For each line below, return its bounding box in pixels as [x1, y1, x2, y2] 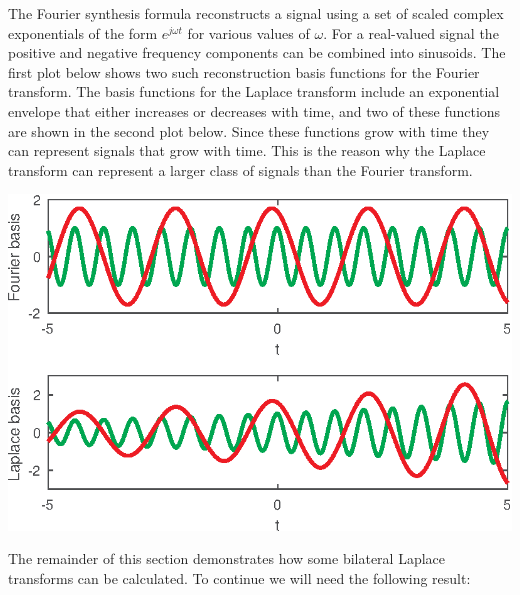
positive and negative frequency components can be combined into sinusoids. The [8, 42, 506, 63]
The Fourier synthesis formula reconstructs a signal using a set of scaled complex [8, 3, 504, 23]
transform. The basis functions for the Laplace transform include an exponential [8, 81, 500, 102]
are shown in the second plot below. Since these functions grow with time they [8, 120, 490, 141]
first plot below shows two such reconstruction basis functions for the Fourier [8, 61, 480, 82]
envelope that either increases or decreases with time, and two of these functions [8, 100, 501, 121]
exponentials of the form [8, 22, 158, 43]
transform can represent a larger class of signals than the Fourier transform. [8, 159, 473, 180]
